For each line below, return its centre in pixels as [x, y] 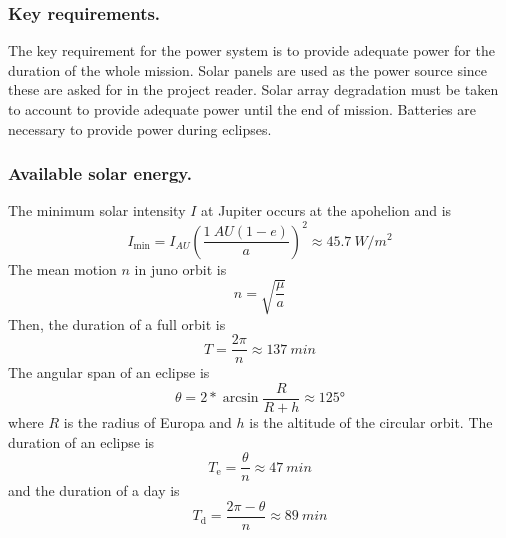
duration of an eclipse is [81, 441]
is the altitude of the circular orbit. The [371, 421]
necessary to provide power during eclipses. [140, 128]
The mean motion [62, 268]
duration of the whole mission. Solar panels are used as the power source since [248, 69]
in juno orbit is [180, 268]
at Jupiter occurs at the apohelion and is [326, 210]
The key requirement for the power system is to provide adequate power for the [251, 50]
